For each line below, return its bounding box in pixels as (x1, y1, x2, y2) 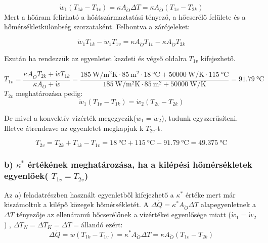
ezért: (106, 219, 123, 229)
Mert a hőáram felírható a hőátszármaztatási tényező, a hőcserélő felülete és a (4, 11, 246, 22)
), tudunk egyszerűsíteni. (161, 112, 238, 123)
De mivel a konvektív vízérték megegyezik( (4, 112, 137, 123)
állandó (80, 221, 104, 229)
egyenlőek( (4, 169, 49, 182)
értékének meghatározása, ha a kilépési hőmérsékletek (27, 158, 252, 170)
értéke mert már (185, 189, 236, 200)
